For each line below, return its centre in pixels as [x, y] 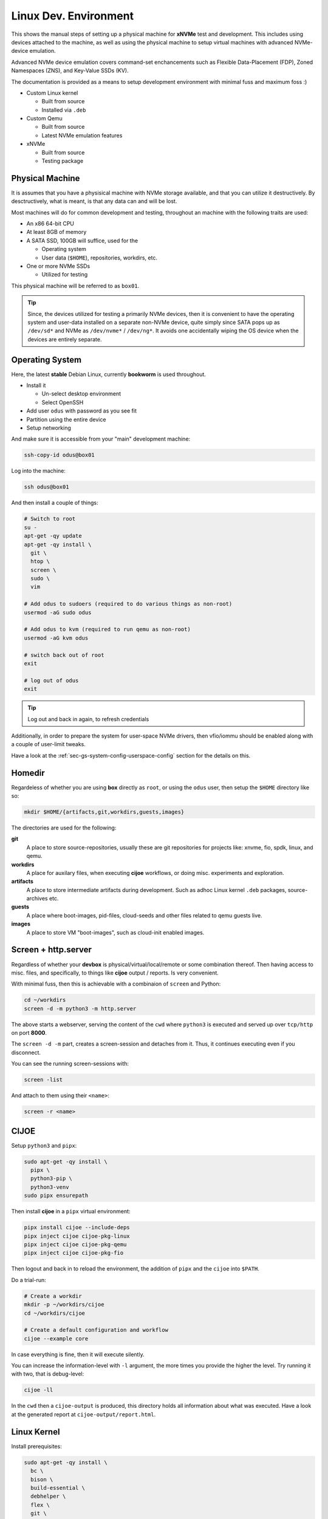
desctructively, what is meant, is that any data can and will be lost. [94, 201]
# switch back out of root [64, 655]
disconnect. [26, 1052]
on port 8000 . [29, 1033]
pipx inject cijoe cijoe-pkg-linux [77, 1236]
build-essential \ [58, 1488]
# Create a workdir [53, 1296]
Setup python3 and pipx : [44, 1145]
